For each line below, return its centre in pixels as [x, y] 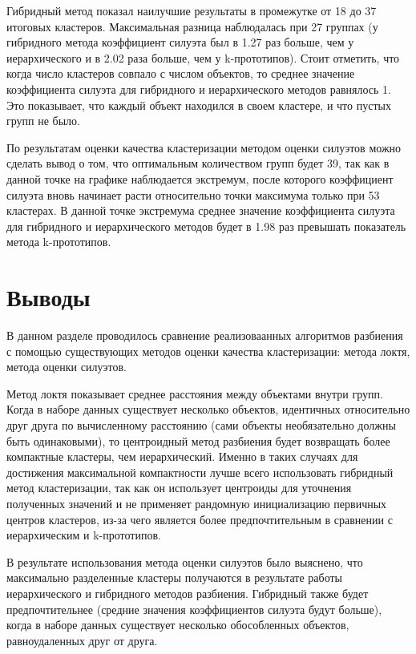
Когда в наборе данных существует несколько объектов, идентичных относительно [208, 409]
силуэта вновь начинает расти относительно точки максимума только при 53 [193, 194]
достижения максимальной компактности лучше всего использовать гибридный [200, 472]
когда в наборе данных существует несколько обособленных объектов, [178, 625]
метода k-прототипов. [59, 242]
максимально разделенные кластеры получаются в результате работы [175, 577]
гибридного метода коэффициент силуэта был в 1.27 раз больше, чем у [180, 42]
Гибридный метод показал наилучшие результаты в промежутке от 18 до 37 [192, 10]
